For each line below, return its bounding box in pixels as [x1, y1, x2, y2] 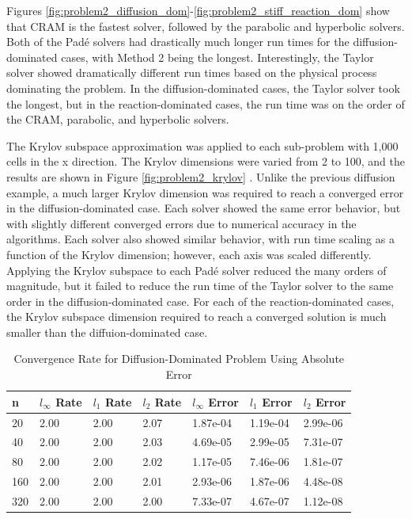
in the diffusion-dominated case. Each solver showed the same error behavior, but [6, 200, 401, 216]
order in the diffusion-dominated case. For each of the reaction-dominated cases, [6, 292, 395, 309]
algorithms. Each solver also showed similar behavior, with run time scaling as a [6, 231, 395, 247]
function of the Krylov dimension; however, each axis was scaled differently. [6, 246, 372, 262]
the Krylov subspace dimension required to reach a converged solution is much [6, 308, 387, 325]
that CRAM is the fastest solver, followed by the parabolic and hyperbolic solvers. [6, 17, 405, 34]
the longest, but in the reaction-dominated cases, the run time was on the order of [6, 95, 405, 112]
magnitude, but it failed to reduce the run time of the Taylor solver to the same [6, 277, 394, 294]
